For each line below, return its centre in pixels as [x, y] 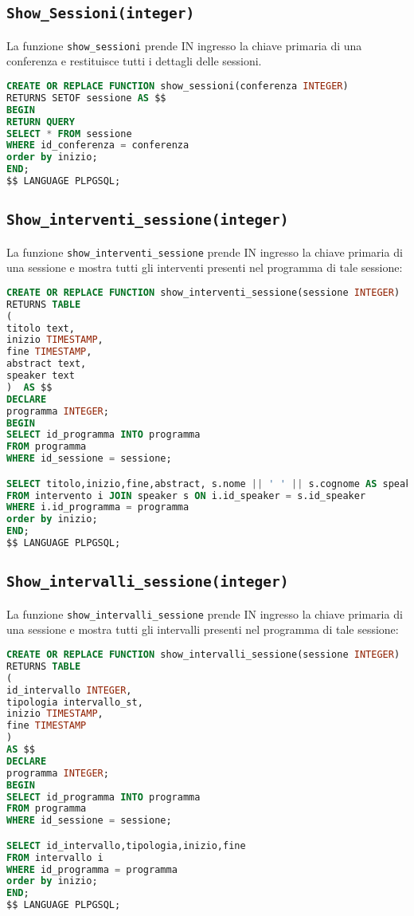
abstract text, [47, 364]
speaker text [41, 376]
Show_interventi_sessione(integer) [148, 220]
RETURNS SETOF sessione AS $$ [86, 98]
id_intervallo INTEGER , [69, 690]
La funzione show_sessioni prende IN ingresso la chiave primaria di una [184, 45]
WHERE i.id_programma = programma [98, 507]
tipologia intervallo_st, [75, 702]
